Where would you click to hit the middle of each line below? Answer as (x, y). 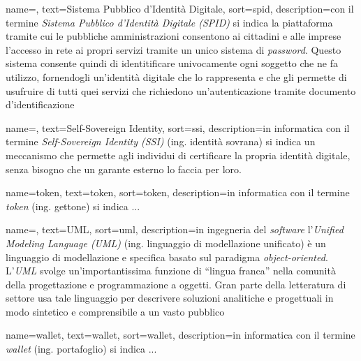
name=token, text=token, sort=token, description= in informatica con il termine (178, 192)
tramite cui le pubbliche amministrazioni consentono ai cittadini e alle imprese (174, 36)
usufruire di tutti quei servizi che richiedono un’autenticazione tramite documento (181, 90)
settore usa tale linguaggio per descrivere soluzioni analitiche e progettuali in (170, 298)
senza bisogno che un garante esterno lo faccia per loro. (124, 169)
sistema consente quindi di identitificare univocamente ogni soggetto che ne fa (172, 63)
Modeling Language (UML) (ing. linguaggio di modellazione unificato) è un (166, 243)
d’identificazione (40, 104)
